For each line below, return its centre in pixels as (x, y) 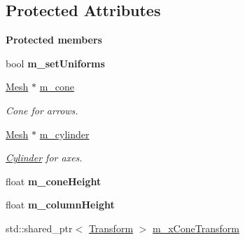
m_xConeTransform (196, 228)
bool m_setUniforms (55, 63)
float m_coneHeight (54, 181)
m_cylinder (64, 134)
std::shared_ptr (39, 228)
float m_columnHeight (60, 205)
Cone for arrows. (42, 110)
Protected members (54, 40)
